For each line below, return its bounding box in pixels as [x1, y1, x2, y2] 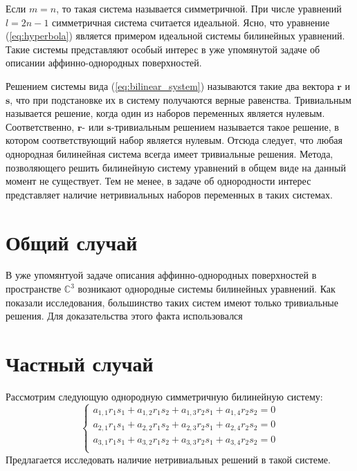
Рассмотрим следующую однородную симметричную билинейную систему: [6, 389, 323, 403]
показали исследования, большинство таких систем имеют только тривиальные [6, 295, 338, 309]
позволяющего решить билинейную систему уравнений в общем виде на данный [6, 160, 346, 174]
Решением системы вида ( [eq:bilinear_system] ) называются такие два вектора [6, 78, 334, 93]
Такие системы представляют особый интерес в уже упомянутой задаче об [6, 41, 320, 56]
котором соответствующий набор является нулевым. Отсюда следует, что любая [6, 133, 343, 147]
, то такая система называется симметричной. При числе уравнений [56, 1, 342, 15]
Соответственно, [6, 119, 75, 133]
